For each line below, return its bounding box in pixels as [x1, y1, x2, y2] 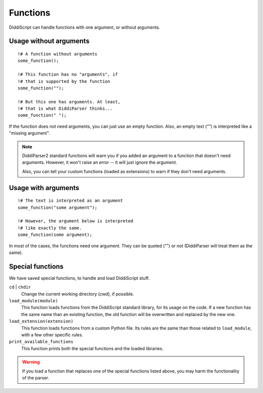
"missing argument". [9, 130, 50, 136]
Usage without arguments [9, 37, 90, 45]
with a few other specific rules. [21, 332, 83, 337]
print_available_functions [9, 339, 74, 345]
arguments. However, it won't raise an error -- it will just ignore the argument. [22, 159, 177, 165]
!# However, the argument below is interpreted [18, 218, 133, 224]
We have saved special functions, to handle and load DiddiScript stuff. [9, 275, 150, 281]
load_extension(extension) [9, 318, 74, 324]
